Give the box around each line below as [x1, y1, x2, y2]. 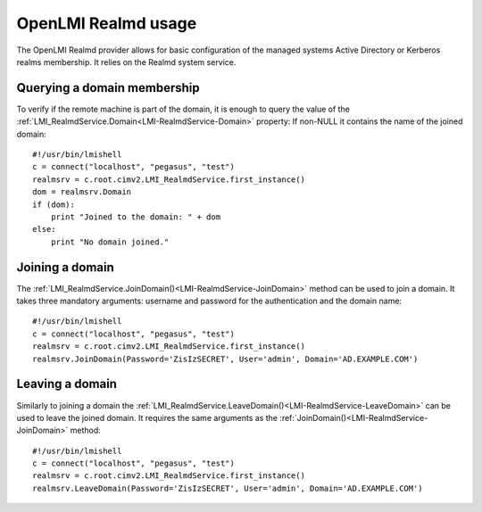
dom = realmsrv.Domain [32, 187, 132, 197]
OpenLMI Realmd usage [16, 13, 197, 33]
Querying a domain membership [16, 80, 200, 95]
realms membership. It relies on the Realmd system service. [16, 56, 237, 67]
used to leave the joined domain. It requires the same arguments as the [16, 412, 278, 423]
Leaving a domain [16, 376, 118, 392]
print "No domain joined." [50, 236, 170, 247]
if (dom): [32, 199, 75, 210]
